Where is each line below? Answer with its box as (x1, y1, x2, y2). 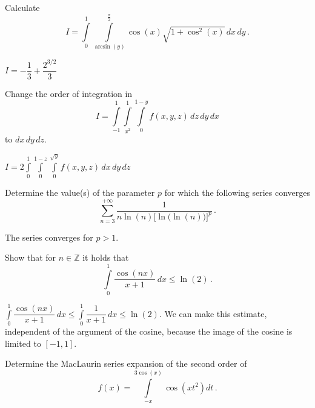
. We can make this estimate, (159, 307, 267, 319)
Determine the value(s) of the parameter (5, 186, 155, 198)
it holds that (82, 251, 129, 264)
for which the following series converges (164, 186, 310, 198)
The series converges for (5, 230, 93, 243)
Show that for (5, 251, 56, 264)
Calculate (5, 1, 40, 13)
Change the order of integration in (5, 87, 133, 99)
